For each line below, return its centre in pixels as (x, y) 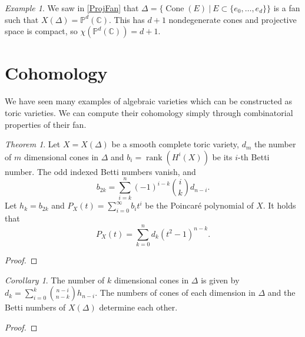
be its (222, 156)
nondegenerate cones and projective (233, 19)
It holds (282, 205)
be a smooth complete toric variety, (175, 144)
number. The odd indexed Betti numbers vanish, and (100, 171)
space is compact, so (41, 31)
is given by (220, 280)
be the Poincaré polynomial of (199, 205)
